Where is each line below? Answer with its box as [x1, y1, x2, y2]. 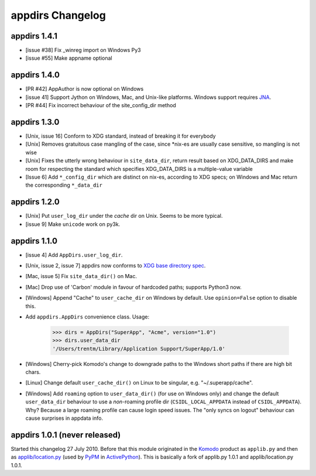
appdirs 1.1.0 [11, 236, 58, 246]
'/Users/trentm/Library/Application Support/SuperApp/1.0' [52, 345, 225, 352]
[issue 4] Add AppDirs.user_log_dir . [25, 251, 123, 258]
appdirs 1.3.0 [11, 117, 60, 127]
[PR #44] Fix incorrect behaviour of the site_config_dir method [25, 102, 177, 109]
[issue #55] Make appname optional [25, 54, 112, 61]
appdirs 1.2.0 [11, 197, 60, 207]
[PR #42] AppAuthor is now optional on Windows [25, 85, 144, 93]
